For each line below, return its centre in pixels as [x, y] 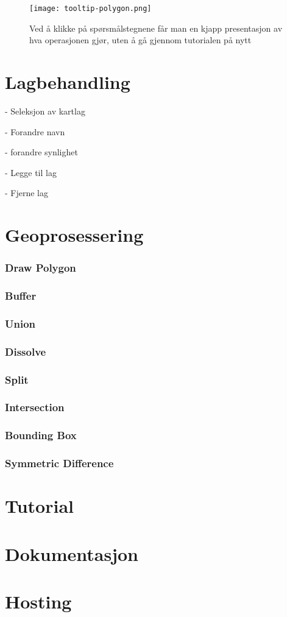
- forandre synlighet [41, 152]
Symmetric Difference [59, 463]
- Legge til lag [31, 172]
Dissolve [26, 351]
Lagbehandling [68, 82]
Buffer [21, 296]
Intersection [35, 407]
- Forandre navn [35, 131]
